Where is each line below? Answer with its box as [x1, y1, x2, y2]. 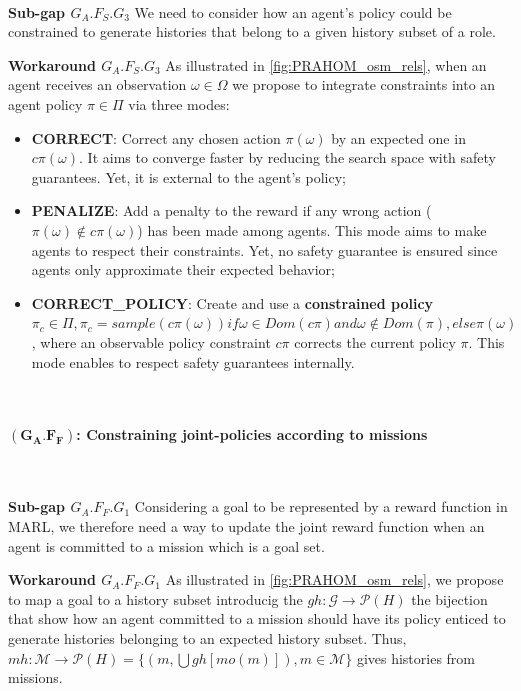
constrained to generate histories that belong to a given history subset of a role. [8, 21, 496, 42]
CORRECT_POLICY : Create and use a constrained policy [31, 292, 434, 313]
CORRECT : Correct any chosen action [31, 127, 281, 148]
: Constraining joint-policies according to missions [76, 424, 428, 445]
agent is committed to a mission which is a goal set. [8, 535, 325, 556]
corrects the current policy [294, 331, 456, 352]
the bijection [411, 588, 488, 609]
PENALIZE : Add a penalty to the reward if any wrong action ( [31, 200, 432, 221]
